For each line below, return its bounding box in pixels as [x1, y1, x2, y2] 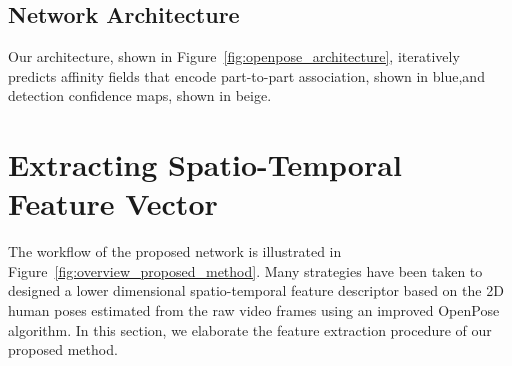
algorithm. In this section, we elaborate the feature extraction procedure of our [8, 319, 492, 340]
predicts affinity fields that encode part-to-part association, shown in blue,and [8, 65, 485, 86]
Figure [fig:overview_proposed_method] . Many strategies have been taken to [8, 260, 483, 281]
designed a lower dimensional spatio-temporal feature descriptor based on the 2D [8, 280, 504, 301]
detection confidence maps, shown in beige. [8, 85, 272, 106]
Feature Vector [8, 183, 218, 224]
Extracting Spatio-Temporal [8, 144, 402, 185]
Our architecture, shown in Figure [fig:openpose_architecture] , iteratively [8, 46, 460, 67]
